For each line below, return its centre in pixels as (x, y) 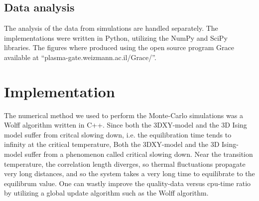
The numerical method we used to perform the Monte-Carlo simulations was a (124, 115)
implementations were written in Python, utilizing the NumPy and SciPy (116, 37)
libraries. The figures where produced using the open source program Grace (119, 47)
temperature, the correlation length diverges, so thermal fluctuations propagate (125, 164)
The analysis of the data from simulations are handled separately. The (111, 28)
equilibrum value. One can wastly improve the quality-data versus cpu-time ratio (128, 183)
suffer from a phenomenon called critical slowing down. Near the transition (139, 154)
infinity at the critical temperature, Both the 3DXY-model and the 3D (112, 144)
